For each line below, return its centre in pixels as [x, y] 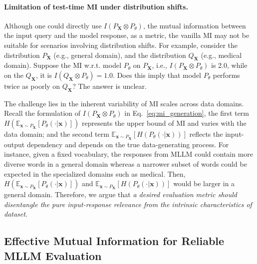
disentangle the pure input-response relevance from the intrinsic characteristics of [128, 204]
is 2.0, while [229, 65]
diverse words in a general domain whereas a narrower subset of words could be [126, 164]
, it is [44, 75]
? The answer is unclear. [110, 86]
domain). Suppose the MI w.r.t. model [63, 65]
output [14, 144]
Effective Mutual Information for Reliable [114, 241]
